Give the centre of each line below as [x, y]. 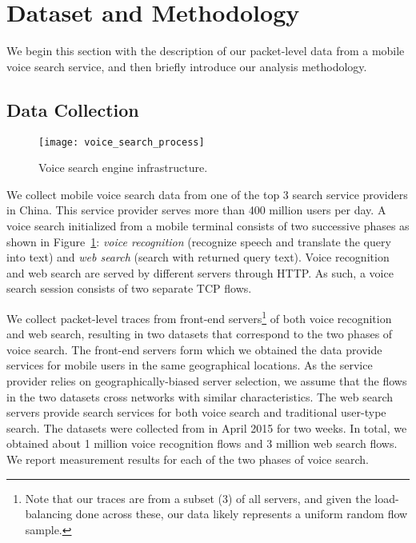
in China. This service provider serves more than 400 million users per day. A [196, 210]
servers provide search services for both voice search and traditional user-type [196, 412]
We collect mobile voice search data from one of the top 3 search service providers [207, 194]
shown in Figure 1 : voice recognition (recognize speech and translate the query [199, 241]
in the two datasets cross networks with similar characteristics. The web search [200, 396]
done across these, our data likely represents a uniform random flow [242, 514]
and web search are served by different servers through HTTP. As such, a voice [200, 272]
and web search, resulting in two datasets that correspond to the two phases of [200, 334]
